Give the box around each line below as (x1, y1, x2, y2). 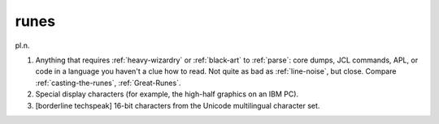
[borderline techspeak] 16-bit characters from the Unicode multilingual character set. (35, 100, 320, 110)
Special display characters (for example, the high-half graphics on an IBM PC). (35, 89, 299, 99)
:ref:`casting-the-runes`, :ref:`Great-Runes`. (35, 78, 181, 88)
